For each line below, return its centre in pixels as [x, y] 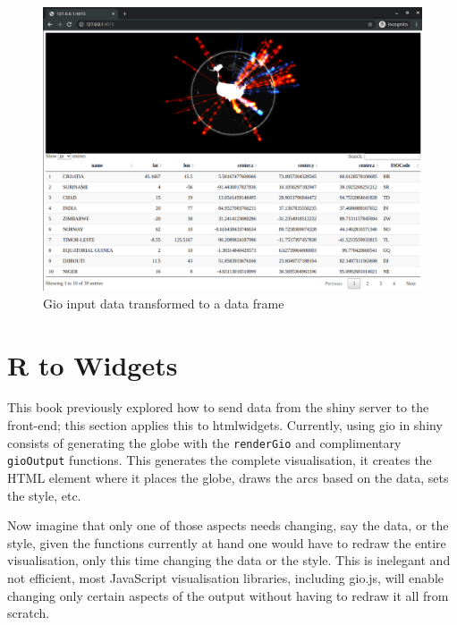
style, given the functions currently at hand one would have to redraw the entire [227, 542]
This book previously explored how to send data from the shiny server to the [218, 407]
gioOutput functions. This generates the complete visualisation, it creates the [220, 460]
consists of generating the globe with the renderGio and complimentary [204, 442]
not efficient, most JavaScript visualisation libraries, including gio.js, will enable [226, 577]
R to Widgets [93, 364]
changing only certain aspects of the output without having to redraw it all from [228, 595]
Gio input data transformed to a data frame [164, 303]
